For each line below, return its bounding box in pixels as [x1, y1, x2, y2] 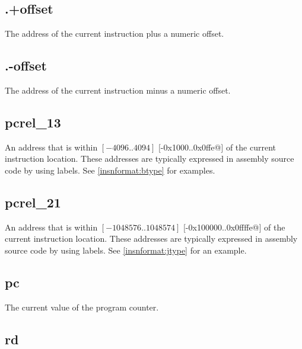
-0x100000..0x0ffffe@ [185, 220, 259, 233]
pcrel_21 [5, 193, 61, 211]
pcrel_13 [5, 113, 61, 131]
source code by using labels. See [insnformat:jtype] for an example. [5, 244, 247, 256]
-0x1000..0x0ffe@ [160, 140, 221, 153]
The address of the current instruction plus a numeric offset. [5, 27, 224, 40]
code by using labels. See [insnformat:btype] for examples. [5, 164, 215, 176]
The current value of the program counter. [5, 300, 159, 313]
